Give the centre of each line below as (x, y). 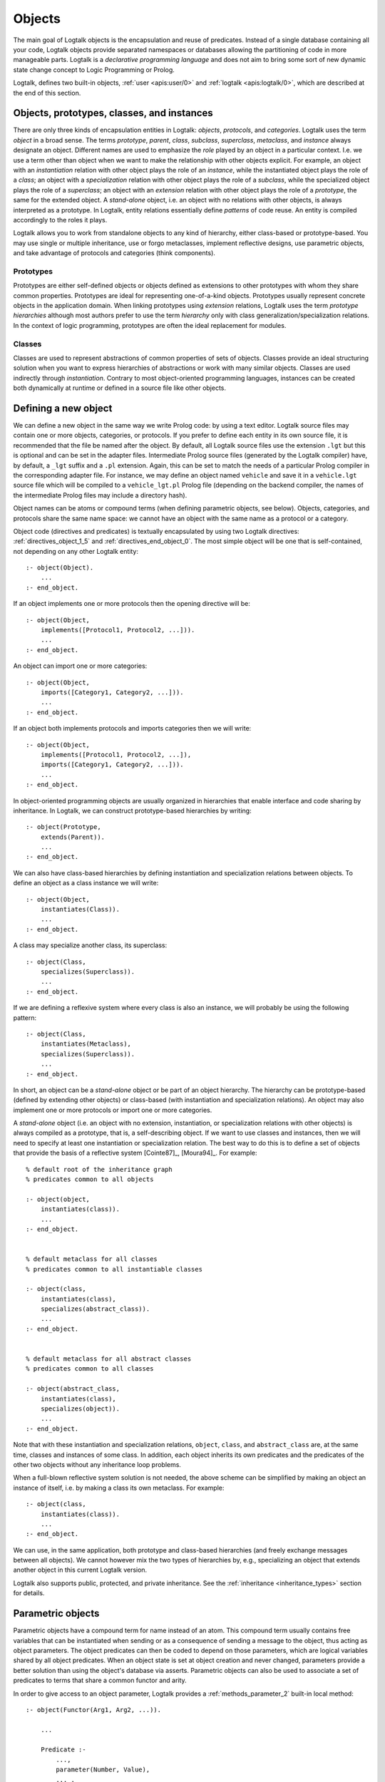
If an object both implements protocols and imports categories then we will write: (132, 728)
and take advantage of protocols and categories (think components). (114, 253)
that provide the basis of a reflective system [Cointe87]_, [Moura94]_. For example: (135, 1153)
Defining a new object (63, 408)
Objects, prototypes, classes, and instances (113, 113)
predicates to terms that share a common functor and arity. (100, 1680)
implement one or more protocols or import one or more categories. (113, 1110)
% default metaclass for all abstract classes (109, 1359)
